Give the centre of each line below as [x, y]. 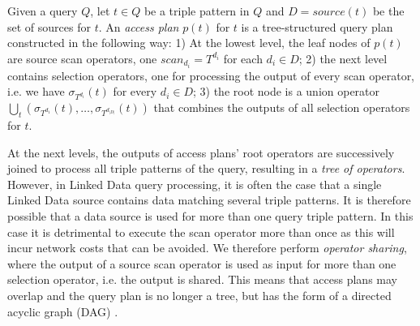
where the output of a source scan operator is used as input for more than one [202, 263]
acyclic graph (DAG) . [63, 311]
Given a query [43, 11]
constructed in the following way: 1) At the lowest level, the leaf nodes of [189, 43]
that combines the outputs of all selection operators [282, 107]
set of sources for [49, 26]
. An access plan [139, 26]
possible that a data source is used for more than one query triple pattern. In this [210, 215]
